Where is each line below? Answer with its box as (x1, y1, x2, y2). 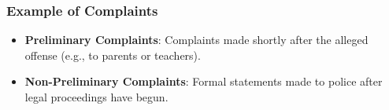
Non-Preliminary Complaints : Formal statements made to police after (24, 73, 383, 90)
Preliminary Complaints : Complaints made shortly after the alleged (24, 31, 369, 48)
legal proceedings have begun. (24, 89, 169, 104)
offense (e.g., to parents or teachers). (24, 46, 201, 63)
